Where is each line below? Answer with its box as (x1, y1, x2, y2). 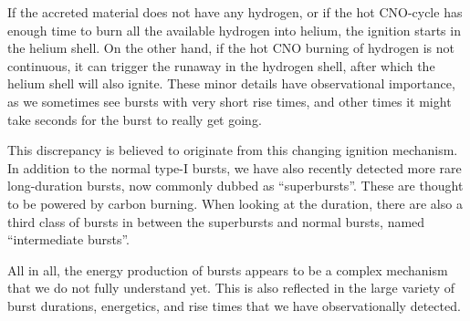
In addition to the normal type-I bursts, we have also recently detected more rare (7, 158, 462, 177)
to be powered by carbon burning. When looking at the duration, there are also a (7, 193, 463, 212)
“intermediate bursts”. (7, 230, 131, 249)
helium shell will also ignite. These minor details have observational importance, (7, 74, 455, 93)
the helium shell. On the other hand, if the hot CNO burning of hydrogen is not (7, 38, 454, 57)
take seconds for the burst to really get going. (7, 109, 262, 129)
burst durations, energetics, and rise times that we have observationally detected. (7, 295, 461, 315)
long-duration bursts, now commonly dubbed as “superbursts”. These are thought (7, 176, 464, 195)
